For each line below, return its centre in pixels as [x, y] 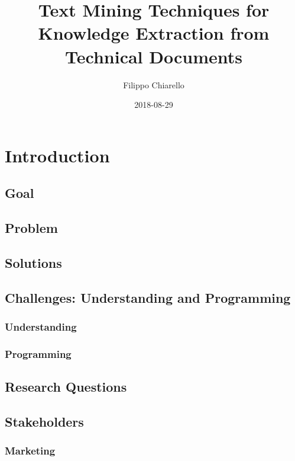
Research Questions [66, 387]
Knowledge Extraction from [154, 33]
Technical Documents [154, 56]
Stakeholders [44, 421]
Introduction [57, 155]
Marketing [30, 451]
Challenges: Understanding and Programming [148, 297]
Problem [31, 228]
